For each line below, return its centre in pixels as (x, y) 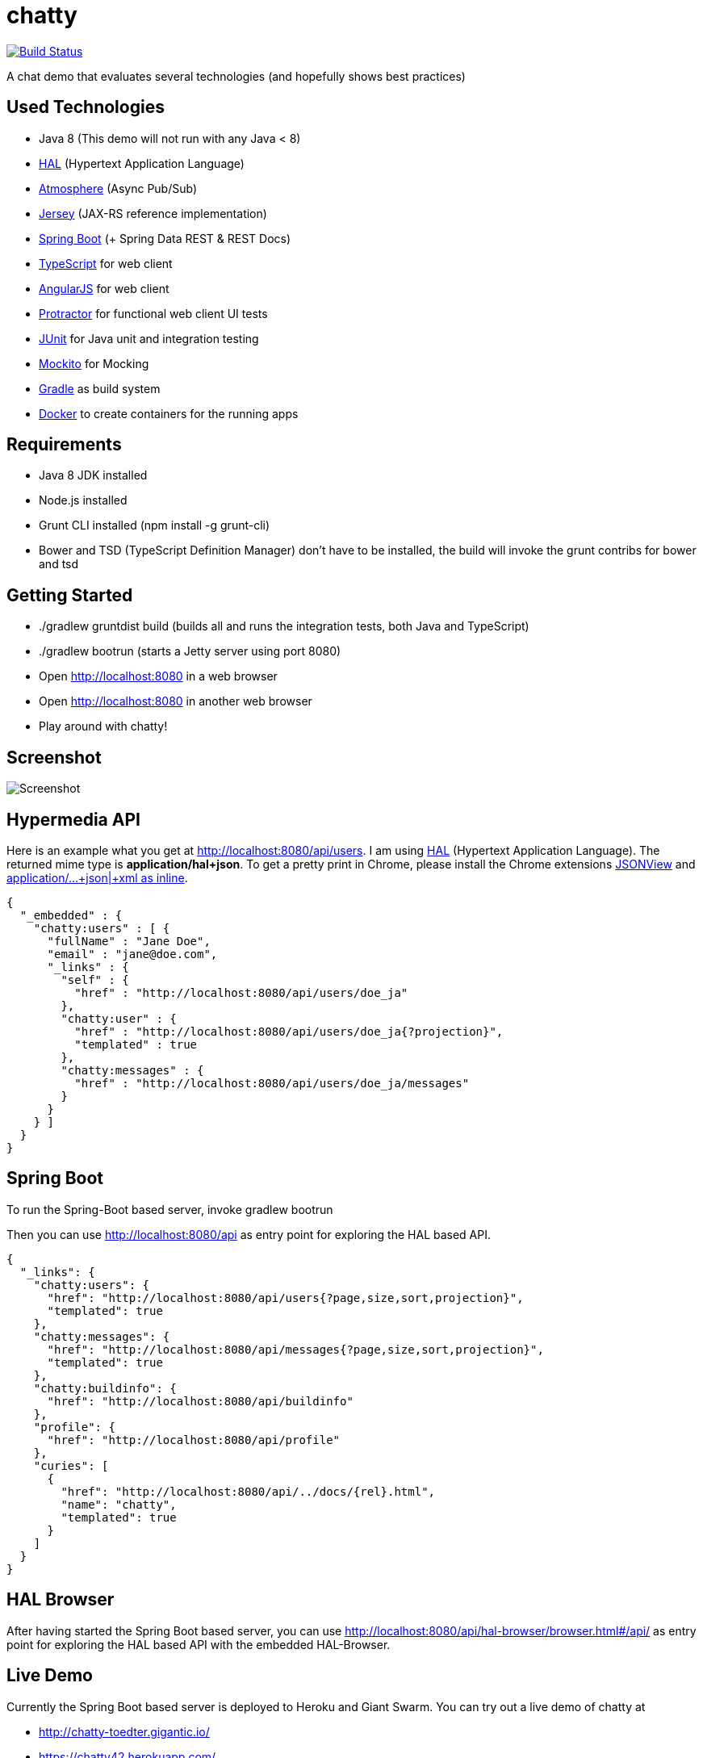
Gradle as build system (100, 388)
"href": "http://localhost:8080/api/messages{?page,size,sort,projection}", (295, 1349)
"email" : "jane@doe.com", (132, 954)
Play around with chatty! (103, 726)
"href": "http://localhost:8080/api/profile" (194, 1440)
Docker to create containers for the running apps (169, 413)
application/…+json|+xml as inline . (97, 877)
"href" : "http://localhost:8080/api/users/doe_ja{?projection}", (289, 1031)
